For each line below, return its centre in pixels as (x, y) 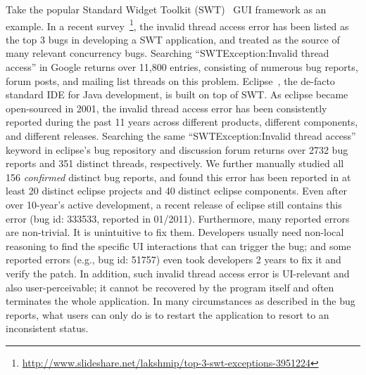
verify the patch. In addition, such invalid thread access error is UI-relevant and (178, 273)
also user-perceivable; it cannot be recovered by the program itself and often (170, 287)
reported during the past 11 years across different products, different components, (182, 122)
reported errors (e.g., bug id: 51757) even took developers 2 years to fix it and (173, 259)
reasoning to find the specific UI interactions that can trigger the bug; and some (178, 245)
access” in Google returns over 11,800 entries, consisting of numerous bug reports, (182, 67)
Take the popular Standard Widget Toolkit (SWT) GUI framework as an (166, 9)
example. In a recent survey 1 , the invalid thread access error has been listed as (177, 25)
